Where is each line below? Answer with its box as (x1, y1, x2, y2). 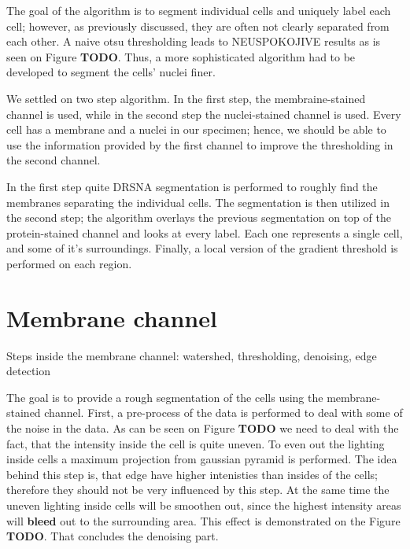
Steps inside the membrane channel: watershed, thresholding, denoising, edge (6, 347, 377, 363)
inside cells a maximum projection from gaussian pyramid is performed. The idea (6, 451, 397, 467)
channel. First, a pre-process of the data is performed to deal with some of (44, 404, 403, 421)
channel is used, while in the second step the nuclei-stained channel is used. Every (6, 105, 401, 122)
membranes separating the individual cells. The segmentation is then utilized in (6, 193, 390, 210)
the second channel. (6, 152, 101, 168)
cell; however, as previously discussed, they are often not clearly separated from (6, 17, 390, 34)
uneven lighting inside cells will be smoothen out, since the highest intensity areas (6, 496, 401, 513)
